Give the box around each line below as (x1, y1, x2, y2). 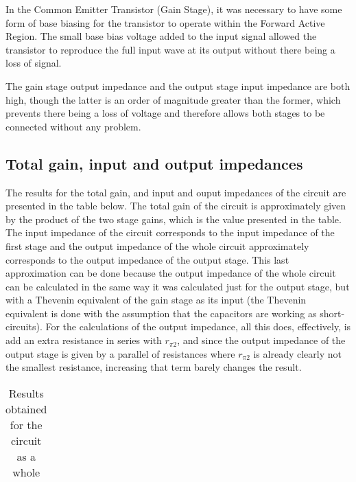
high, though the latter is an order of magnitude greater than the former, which (5, 92, 341, 106)
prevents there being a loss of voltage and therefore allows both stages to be (5, 106, 325, 120)
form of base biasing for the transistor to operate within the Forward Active (5, 15, 325, 30)
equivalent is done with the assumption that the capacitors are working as (5, 306, 317, 320)
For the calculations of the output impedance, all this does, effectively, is (45, 319, 351, 334)
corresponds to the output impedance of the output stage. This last (5, 252, 289, 266)
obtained (5, 400, 47, 417)
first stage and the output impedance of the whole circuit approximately (5, 238, 309, 253)
